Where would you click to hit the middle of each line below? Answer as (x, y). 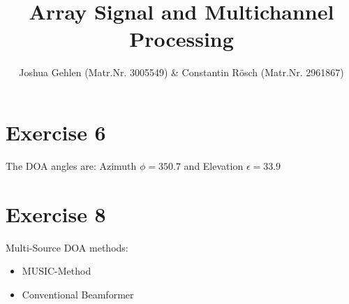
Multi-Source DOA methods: (67, 247)
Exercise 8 (56, 213)
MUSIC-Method (57, 271)
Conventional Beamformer (78, 294)
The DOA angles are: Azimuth (71, 165)
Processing (181, 39)
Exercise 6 (56, 132)
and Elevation (214, 165)
